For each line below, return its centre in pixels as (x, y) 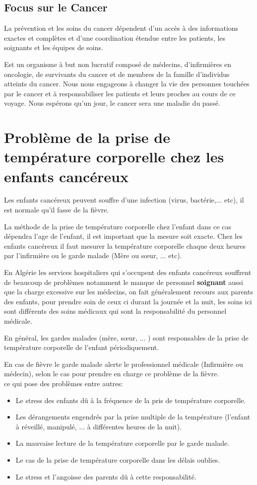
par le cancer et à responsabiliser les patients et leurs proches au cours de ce (120, 93)
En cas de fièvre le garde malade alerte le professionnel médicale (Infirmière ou (124, 364)
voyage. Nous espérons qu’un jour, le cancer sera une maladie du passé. (112, 103)
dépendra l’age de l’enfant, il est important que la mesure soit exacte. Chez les (123, 236)
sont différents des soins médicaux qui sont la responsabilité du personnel (115, 311)
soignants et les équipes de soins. (54, 47)
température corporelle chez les (114, 157)
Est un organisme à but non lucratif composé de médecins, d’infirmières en (118, 64)
